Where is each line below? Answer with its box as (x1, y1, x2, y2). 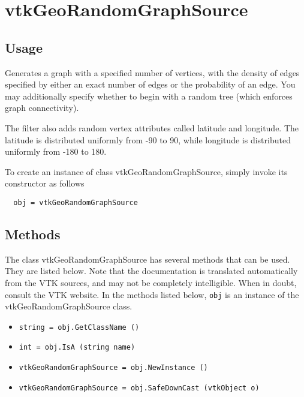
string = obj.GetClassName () (19, 323, 140, 332)
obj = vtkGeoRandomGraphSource (13, 198, 138, 207)
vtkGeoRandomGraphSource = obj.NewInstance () (19, 363, 208, 372)
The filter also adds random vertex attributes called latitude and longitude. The (5, 121, 299, 134)
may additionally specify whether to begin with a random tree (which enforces (5, 89, 293, 102)
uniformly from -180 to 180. (5, 145, 107, 158)
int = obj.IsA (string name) (19, 343, 136, 352)
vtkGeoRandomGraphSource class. (5, 300, 133, 312)
